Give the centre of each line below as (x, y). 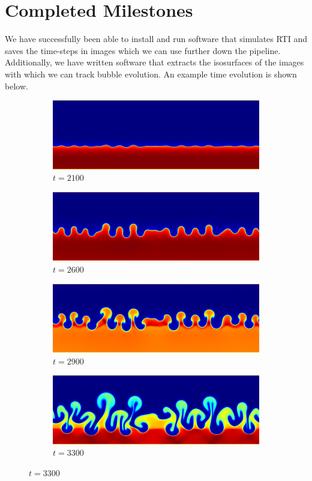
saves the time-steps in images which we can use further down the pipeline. (143, 50)
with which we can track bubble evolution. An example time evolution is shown (151, 74)
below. (16, 86)
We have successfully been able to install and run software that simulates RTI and (156, 39)
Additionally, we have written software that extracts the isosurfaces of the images (154, 62)
